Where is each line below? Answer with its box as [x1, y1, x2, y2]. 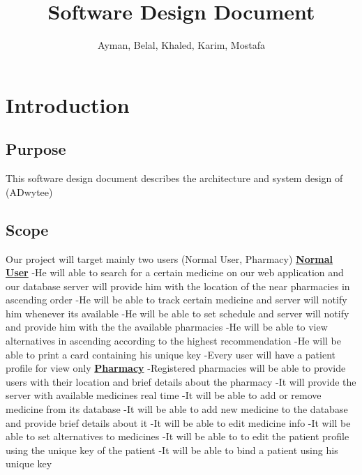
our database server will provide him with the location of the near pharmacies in [6, 278, 350, 293]
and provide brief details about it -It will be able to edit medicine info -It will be [6, 415, 351, 430]
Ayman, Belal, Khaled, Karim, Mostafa [98, 38, 265, 52]
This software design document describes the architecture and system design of [6, 171, 343, 186]
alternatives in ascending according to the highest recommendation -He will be [6, 333, 341, 348]
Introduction [6, 90, 130, 119]
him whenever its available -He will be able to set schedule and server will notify [6, 306, 349, 320]
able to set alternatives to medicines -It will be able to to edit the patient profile [6, 429, 349, 444]
